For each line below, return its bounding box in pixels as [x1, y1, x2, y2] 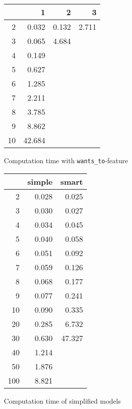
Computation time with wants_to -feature [4, 155, 128, 165]
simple [27, 175, 53, 187]
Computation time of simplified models [4, 395, 121, 406]
